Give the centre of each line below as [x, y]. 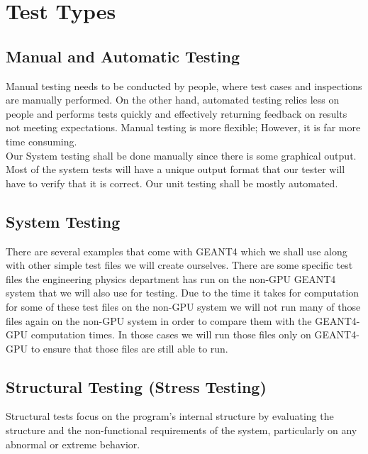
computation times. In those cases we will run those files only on [171, 334]
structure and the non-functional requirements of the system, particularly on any [182, 430]
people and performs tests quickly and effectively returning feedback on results [177, 113]
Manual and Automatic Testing [123, 56]
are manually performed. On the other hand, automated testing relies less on [173, 100]
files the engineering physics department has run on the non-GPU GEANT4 [171, 278]
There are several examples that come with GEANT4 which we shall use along [177, 251]
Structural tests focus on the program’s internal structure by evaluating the [170, 416]
